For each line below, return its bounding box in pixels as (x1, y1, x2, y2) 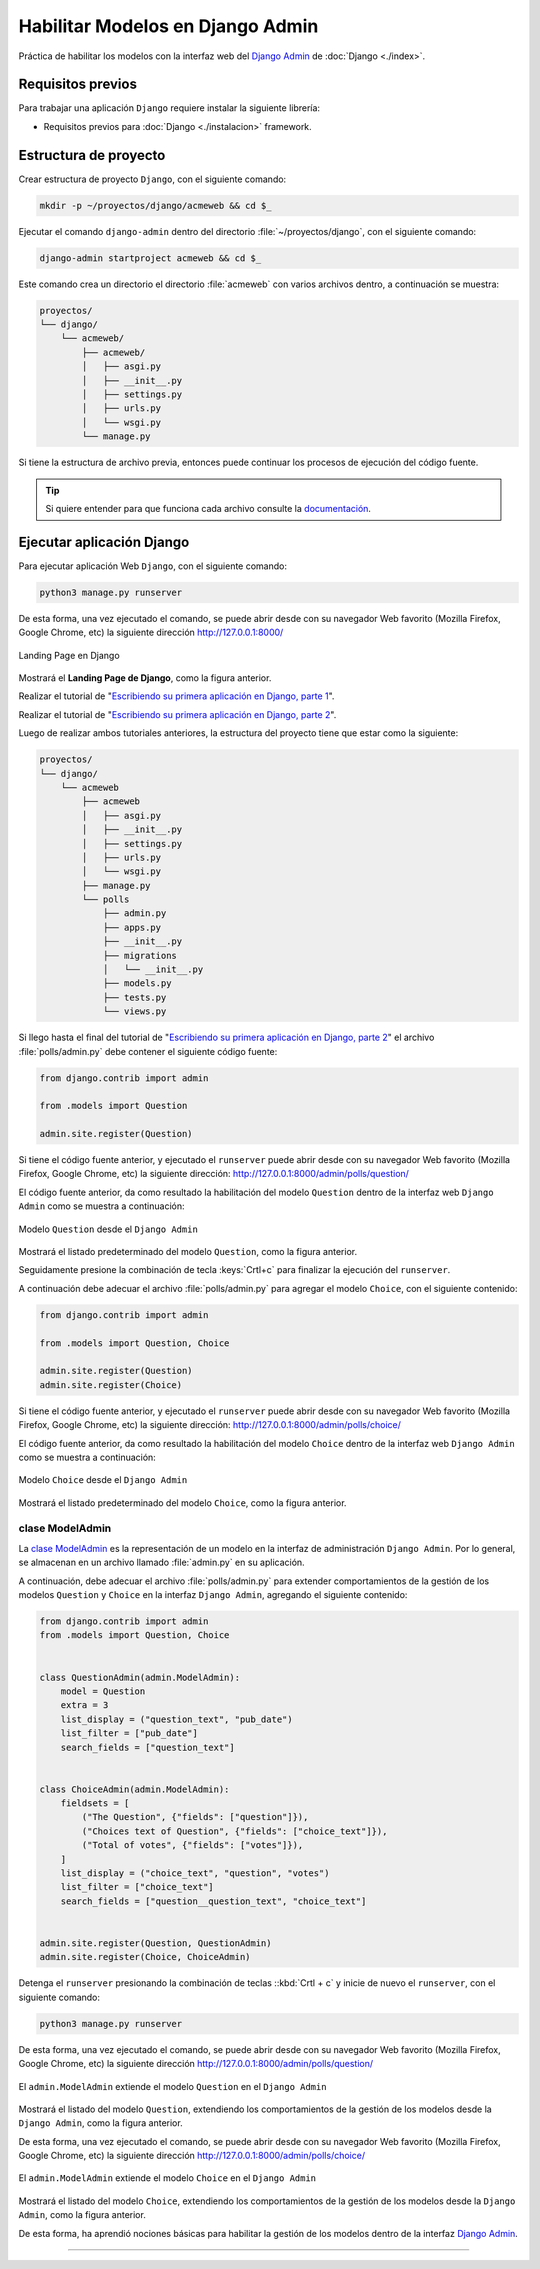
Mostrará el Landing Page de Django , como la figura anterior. (18, 672, 272, 684)
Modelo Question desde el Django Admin (18, 1223, 199, 1235)
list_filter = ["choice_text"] (60, 1881, 214, 1893)
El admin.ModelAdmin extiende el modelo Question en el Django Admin (18, 2080, 327, 2092)
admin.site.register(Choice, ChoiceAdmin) (39, 1951, 251, 1963)
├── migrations (102, 950, 177, 961)
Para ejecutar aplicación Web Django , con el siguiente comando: (18, 560, 287, 572)
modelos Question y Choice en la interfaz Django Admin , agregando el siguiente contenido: (18, 1589, 408, 1601)
